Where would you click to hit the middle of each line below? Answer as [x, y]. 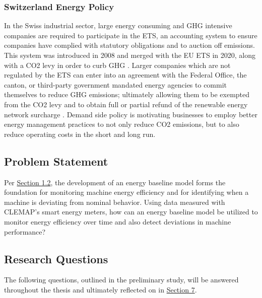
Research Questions [56, 258]
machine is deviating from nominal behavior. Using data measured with [115, 202]
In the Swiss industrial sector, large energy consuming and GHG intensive [118, 25]
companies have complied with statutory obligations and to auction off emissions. [129, 45]
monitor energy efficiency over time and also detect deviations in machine [118, 221]
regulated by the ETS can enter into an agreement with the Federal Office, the [125, 75]
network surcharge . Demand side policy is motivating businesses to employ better [131, 114]
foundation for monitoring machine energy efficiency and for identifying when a [126, 192]
